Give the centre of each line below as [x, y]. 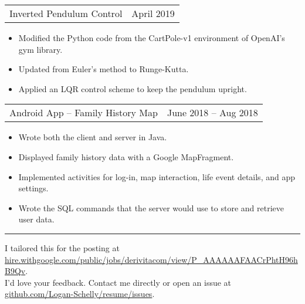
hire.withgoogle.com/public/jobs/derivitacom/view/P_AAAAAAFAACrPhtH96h [151, 259]
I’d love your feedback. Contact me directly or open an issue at [118, 282]
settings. [33, 188]
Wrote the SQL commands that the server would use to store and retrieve [151, 207]
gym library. [40, 49]
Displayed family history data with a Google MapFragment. [126, 156]
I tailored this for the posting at [62, 247]
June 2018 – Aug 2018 [212, 113]
